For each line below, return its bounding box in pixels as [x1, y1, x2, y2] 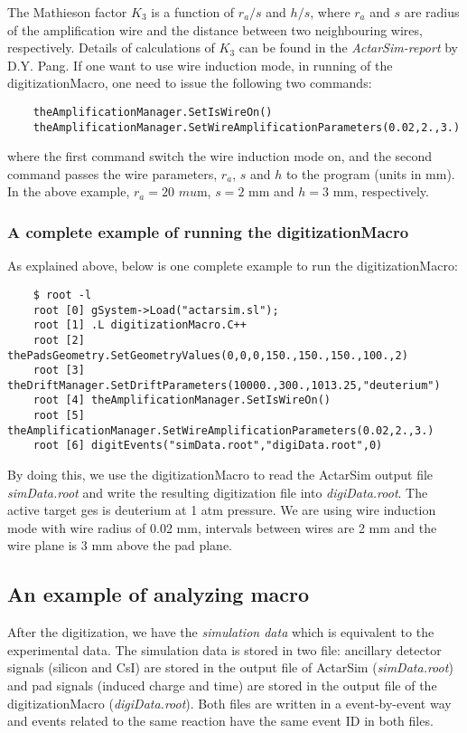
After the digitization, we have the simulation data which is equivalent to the [7, 623, 434, 642]
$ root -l [33, 288, 92, 301]
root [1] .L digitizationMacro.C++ [33, 319, 247, 332]
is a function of [151, 3, 235, 21]
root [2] [33, 333, 85, 347]
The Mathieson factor [7, 3, 127, 21]
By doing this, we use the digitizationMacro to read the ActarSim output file [7, 465, 434, 484]
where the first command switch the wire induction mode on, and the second [7, 147, 433, 166]
